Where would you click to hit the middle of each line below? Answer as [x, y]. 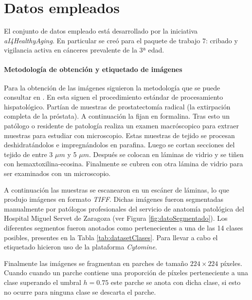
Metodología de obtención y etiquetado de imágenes [93, 69]
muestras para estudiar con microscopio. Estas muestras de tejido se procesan [119, 135]
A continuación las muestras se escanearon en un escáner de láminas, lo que [117, 189]
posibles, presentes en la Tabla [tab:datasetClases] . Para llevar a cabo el [111, 237]
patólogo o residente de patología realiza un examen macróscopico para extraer [121, 126]
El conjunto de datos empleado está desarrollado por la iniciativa [101, 31]
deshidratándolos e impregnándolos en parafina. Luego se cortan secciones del [119, 145]
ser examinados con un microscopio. [57, 173]
